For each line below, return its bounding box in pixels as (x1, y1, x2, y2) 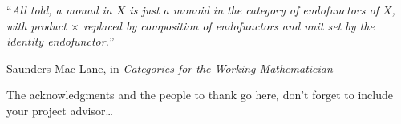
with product (6, 17, 67, 34)
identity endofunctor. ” (6, 33, 115, 50)
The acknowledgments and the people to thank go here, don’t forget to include (6, 86, 393, 103)
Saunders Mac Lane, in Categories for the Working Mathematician (6, 59, 333, 76)
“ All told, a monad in (6, 2, 112, 18)
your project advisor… (6, 102, 113, 118)
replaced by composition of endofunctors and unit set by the (83, 17, 375, 34)
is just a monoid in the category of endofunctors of (129, 2, 379, 18)
